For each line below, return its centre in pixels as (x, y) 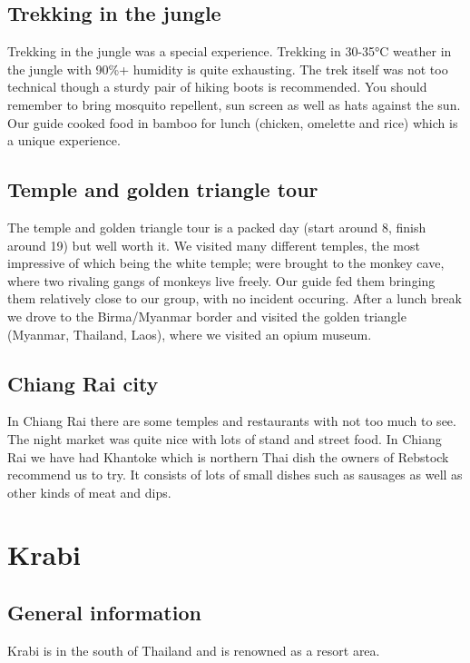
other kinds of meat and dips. (89, 492)
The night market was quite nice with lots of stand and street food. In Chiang (225, 438)
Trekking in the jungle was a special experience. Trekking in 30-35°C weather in (230, 51)
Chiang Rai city (83, 383)
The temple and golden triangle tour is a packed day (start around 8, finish (217, 227)
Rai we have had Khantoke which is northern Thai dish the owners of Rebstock (228, 456)
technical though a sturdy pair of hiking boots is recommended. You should (217, 87)
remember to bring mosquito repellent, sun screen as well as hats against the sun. (234, 104)
